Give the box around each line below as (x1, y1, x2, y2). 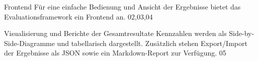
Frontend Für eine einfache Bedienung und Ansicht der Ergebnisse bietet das (4, 1, 241, 11)
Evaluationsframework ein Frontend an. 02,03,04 (4, 11, 153, 21)
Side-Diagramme (4, 37, 55, 48)
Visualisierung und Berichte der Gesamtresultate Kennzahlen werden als (4, 28, 227, 38)
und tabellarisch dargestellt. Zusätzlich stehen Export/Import (57, 37, 247, 48)
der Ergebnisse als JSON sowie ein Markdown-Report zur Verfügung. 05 (4, 47, 226, 58)
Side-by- (229, 28, 254, 38)
